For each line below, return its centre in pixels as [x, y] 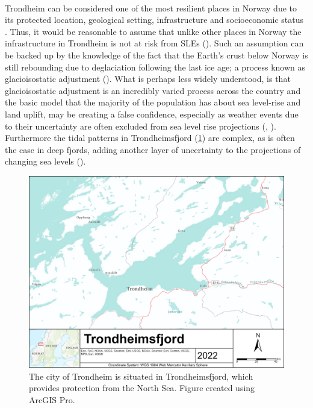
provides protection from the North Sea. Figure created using [142, 388]
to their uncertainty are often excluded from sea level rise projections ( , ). [141, 126]
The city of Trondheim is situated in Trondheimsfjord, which [141, 376]
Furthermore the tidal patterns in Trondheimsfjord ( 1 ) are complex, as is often [150, 138]
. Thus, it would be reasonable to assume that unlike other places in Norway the [153, 31]
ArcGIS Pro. [52, 399]
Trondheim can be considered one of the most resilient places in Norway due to [151, 8]
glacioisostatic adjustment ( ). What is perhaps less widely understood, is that [148, 79]
